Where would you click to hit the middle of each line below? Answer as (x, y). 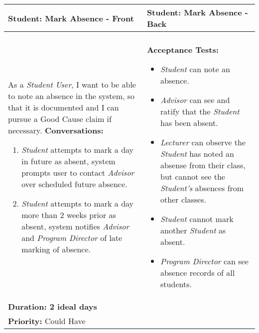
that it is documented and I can (64, 107)
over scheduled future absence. (74, 184)
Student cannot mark (197, 219)
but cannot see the (193, 176)
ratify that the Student (200, 111)
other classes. (183, 199)
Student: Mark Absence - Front (71, 18)
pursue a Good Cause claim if (60, 119)
